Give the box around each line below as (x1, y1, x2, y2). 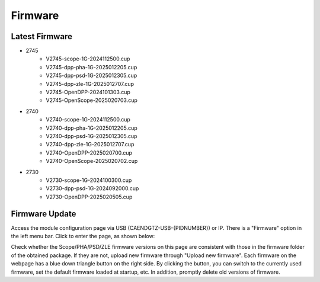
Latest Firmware (11, 31, 72, 41)
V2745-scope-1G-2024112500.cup (46, 55, 130, 62)
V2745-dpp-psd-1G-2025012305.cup (46, 72, 137, 79)
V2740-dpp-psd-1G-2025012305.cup (46, 132, 137, 139)
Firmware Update (11, 209, 76, 219)
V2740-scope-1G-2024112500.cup (46, 116, 130, 123)
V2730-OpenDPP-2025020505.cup (46, 193, 133, 200)
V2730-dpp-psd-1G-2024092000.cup (46, 185, 139, 192)
